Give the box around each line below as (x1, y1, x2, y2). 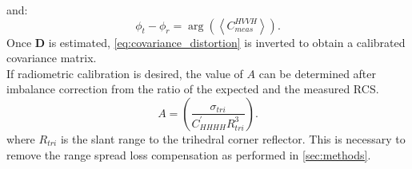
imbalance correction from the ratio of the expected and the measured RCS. (6, 81, 379, 97)
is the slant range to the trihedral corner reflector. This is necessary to (60, 130, 406, 147)
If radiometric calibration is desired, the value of (6, 65, 243, 81)
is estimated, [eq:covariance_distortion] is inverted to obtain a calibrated (48, 33, 406, 50)
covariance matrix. (6, 49, 97, 66)
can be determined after (258, 65, 377, 81)
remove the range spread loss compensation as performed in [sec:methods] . (6, 146, 371, 163)
